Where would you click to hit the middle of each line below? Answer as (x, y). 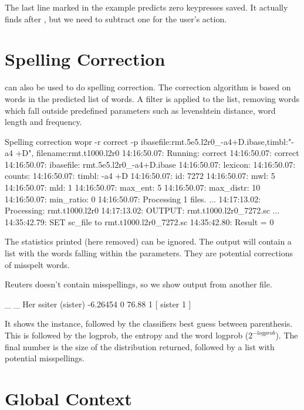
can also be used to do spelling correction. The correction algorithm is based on (148, 87)
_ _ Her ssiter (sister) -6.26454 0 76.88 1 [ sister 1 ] (98, 304)
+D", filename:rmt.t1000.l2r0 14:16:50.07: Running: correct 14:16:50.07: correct (157, 153)
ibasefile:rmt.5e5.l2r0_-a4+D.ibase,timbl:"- (217, 141)
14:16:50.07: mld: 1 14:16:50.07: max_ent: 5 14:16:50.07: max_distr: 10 (133, 187)
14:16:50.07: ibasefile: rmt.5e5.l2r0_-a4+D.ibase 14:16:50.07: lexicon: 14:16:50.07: (150, 164)
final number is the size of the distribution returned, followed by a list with (140, 346)
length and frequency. (43, 122)
